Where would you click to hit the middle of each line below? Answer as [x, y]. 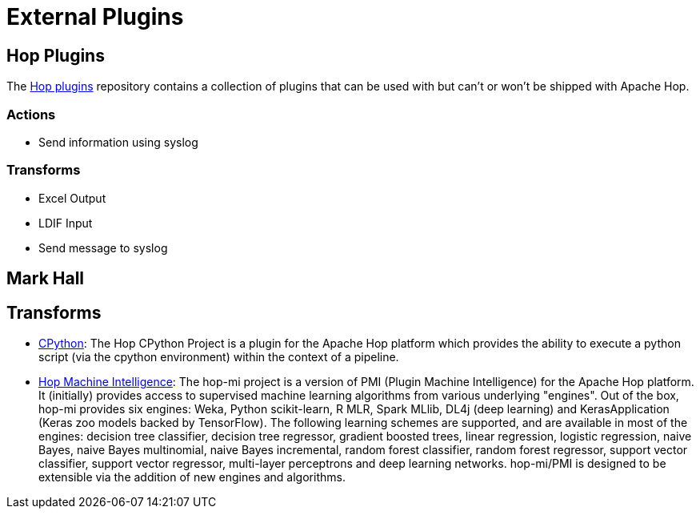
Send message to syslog [103, 247]
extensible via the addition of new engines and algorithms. [192, 477]
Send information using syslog [118, 142]
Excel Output [72, 198]
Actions [31, 114]
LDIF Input [66, 223]
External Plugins [95, 17]
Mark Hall [46, 279]
